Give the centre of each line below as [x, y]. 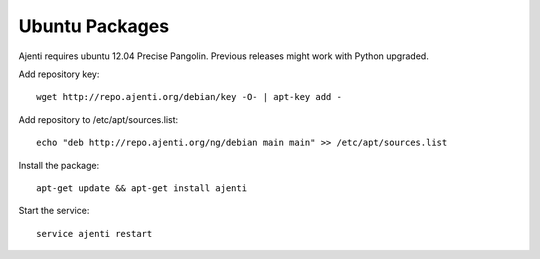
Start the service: [54, 211]
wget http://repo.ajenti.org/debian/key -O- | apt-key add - [189, 97]
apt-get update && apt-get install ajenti [142, 188]
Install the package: [59, 165]
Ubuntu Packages [94, 26]
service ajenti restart [94, 233]
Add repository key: [59, 74]
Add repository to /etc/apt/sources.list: [98, 119]
